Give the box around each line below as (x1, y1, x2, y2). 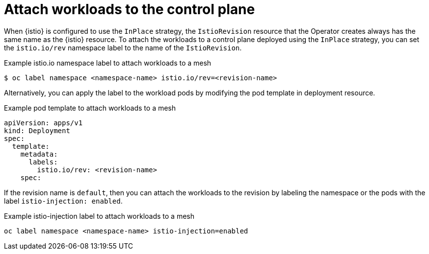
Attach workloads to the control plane (4, 1, 255, 18)
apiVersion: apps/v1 (4, 118, 83, 127)
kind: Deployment (4, 126, 70, 135)
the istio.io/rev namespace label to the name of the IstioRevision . (4, 43, 242, 52)
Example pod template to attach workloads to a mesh (4, 103, 176, 112)
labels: (28, 158, 58, 166)
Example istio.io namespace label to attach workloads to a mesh (4, 58, 212, 67)
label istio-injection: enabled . (4, 196, 123, 205)
